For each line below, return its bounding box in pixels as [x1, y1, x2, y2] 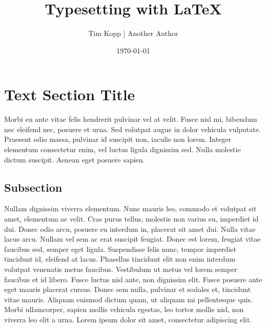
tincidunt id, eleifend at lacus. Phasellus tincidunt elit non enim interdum [4, 253, 235, 264]
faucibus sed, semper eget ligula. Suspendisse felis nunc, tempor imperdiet [4, 243, 236, 254]
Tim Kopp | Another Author [88, 28, 178, 39]
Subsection [4, 179, 63, 195]
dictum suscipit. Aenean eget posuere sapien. [4, 154, 145, 165]
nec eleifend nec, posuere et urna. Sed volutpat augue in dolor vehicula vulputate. [4, 123, 261, 134]
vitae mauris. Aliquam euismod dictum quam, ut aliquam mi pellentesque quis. [4, 294, 253, 304]
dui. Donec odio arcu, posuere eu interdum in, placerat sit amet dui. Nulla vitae [4, 223, 256, 234]
